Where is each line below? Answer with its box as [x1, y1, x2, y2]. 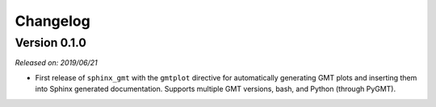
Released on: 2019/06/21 [15, 58, 99, 68]
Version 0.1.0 [15, 35, 86, 50]
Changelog [15, 12, 90, 30]
